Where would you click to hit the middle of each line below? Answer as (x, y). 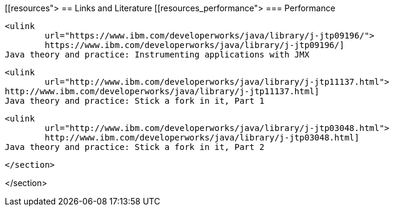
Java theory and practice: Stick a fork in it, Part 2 (135, 147)
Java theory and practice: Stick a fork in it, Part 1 (135, 101)
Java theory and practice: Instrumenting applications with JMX (157, 55)
